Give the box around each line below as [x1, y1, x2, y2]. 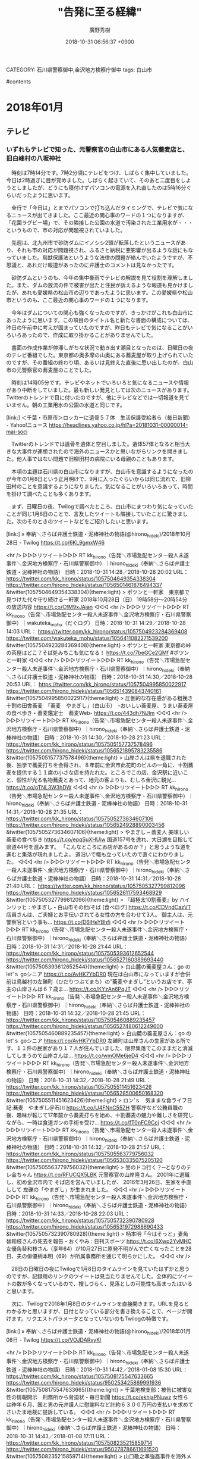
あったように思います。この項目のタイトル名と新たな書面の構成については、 [6, 316, 193, 323]
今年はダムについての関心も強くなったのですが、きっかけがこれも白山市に [11, 309, 193, 316]
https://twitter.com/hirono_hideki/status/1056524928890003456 [6, 821, 165, 828]
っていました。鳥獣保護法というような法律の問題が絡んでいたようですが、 [6, 254, 188, 261]
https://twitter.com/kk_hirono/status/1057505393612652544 [6, 949, 154, 957]
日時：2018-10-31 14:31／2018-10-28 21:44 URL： [6, 943, 128, 950]
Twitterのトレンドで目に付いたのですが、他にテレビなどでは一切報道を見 [6, 393, 184, 401]
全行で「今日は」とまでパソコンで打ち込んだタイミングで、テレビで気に [11, 204, 188, 211]
